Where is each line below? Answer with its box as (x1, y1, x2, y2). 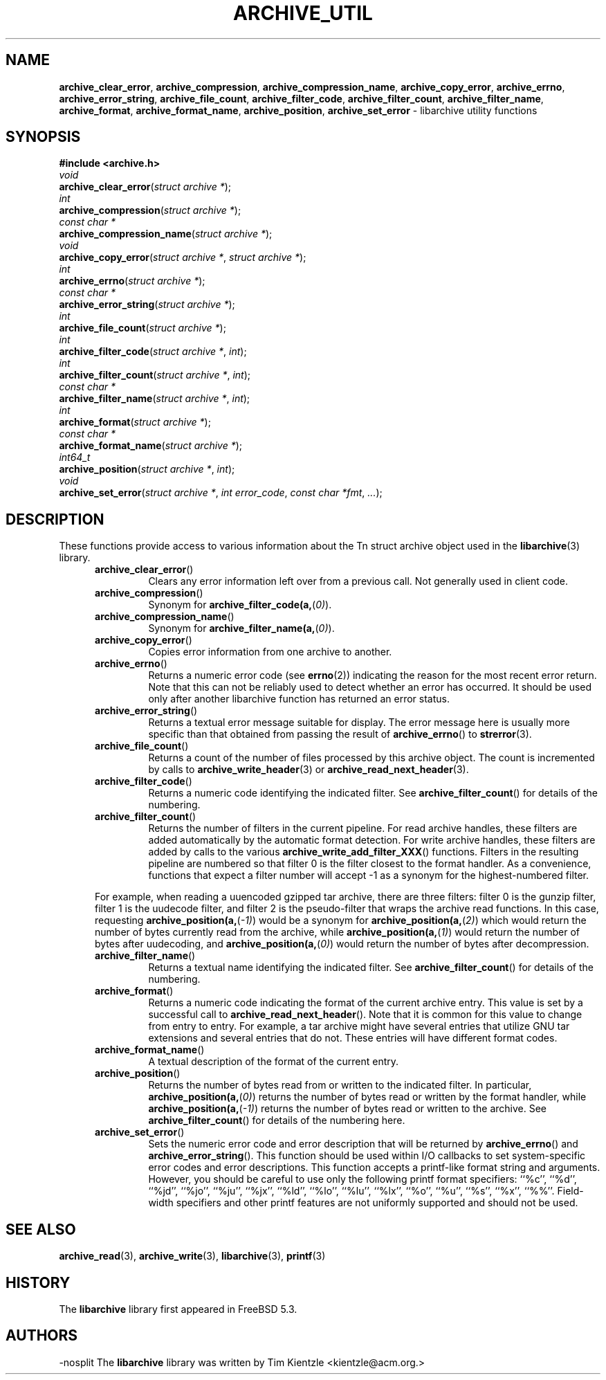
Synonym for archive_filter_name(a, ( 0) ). (148, 622, 335, 635)
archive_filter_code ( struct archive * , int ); (59, 345, 247, 358)
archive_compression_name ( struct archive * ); (59, 228, 273, 240)
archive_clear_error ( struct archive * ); (59, 181, 232, 193)
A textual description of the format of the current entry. (148, 1055, 399, 1068)
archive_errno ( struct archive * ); (59, 275, 205, 287)
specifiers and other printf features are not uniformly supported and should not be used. (176, 1197, 578, 1209)
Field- (557, 1185, 584, 1197)
